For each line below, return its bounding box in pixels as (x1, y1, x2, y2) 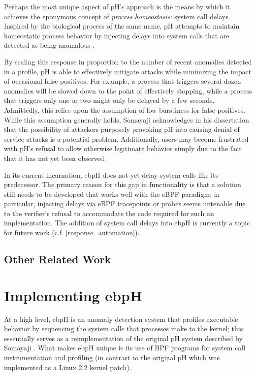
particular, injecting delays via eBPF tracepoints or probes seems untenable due (4, 198, 246, 209)
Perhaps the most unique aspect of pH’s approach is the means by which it (4, 1, 230, 11)
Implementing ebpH (4, 285, 143, 305)
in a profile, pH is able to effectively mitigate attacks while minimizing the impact (4, 66, 252, 76)
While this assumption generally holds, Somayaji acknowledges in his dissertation (4, 114, 249, 125)
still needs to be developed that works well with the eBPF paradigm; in (4, 188, 220, 199)
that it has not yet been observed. (4, 153, 106, 163)
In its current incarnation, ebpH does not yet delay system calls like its (4, 169, 218, 180)
